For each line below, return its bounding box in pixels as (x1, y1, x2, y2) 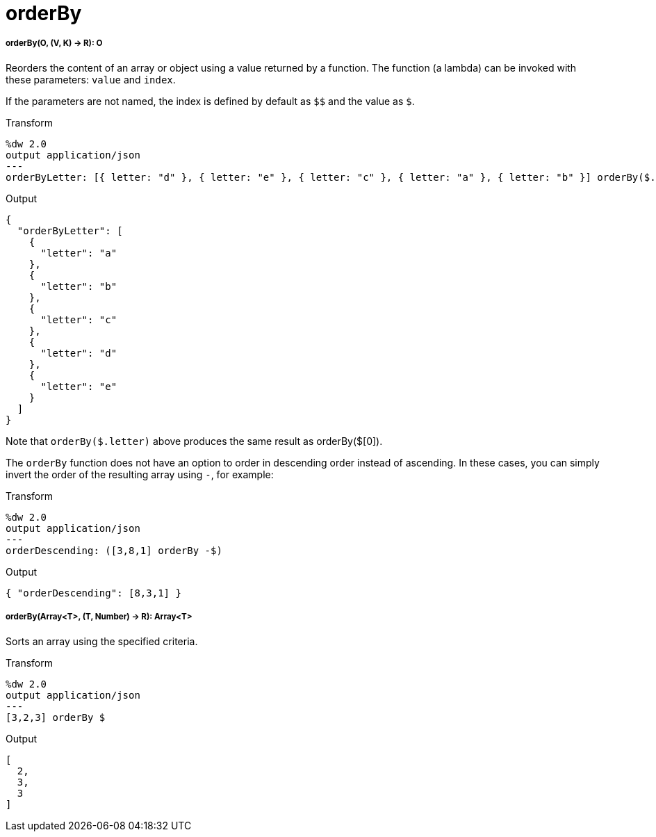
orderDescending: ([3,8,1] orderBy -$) (6, 544, 222, 556)
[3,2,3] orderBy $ (6, 711, 106, 723)
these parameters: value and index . (6, 73, 176, 86)
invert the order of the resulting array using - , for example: (6, 468, 274, 480)
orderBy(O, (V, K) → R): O (6, 38, 103, 49)
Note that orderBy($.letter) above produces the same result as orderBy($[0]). (6, 434, 383, 447)
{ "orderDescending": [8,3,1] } (6, 587, 181, 599)
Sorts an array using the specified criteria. (6, 635, 198, 647)
